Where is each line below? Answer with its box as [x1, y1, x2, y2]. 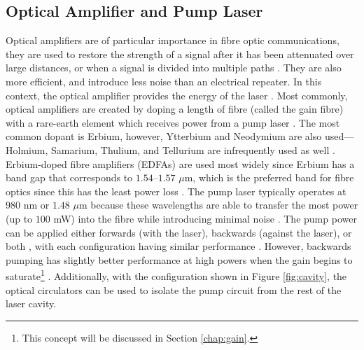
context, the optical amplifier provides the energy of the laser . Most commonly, [6, 87, 348, 102]
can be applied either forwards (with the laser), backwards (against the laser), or [6, 225, 352, 239]
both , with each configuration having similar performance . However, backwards [6, 239, 351, 253]
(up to [6, 211, 33, 225]
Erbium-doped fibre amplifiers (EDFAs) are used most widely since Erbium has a [6, 156, 355, 171]
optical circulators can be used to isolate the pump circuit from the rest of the [6, 282, 342, 297]
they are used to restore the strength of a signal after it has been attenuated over [6, 46, 354, 61]
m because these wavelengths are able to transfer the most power [78, 197, 358, 212]
